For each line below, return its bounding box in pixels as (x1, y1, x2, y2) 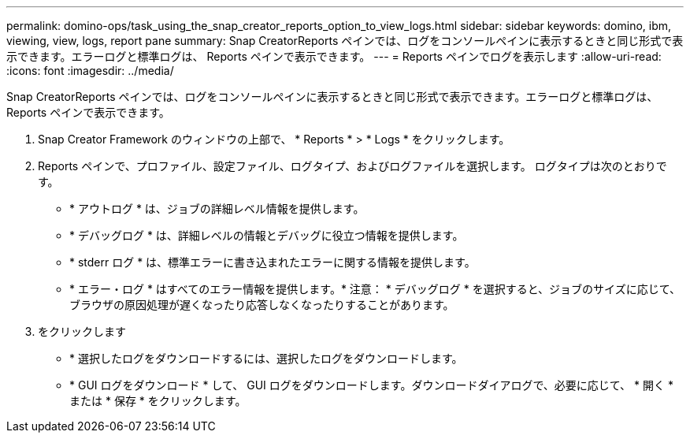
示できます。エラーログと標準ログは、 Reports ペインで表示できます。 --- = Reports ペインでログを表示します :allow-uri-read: (6, 50, 662, 63)
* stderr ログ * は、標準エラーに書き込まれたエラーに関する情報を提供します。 (69, 255, 476, 269)
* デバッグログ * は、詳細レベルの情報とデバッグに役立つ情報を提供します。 (69, 229, 464, 242)
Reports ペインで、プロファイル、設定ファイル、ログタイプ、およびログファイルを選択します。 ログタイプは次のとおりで (38, 159, 667, 173)
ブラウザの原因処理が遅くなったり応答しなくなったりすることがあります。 (69, 298, 454, 311)
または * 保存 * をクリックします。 (69, 394, 247, 407)
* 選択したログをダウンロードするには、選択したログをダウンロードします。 (69, 352, 463, 365)
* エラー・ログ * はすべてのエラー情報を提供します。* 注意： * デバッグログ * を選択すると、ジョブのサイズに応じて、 (69, 282, 681, 296)
